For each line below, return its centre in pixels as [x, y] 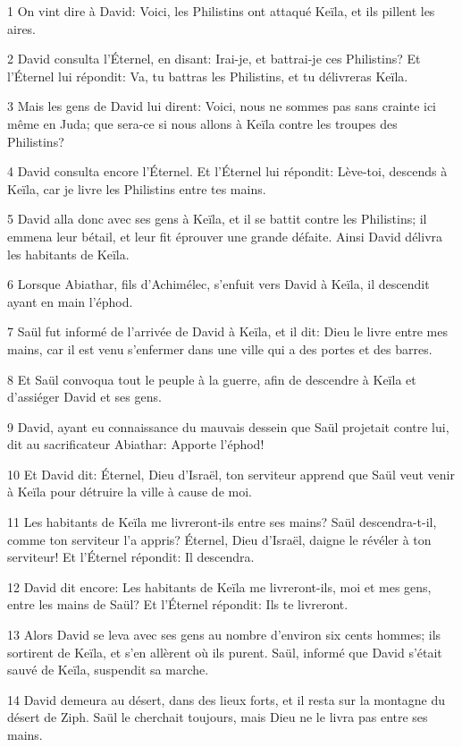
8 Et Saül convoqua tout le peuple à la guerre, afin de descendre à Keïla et [212, 379]
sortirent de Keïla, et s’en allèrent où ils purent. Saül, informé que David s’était [225, 652]
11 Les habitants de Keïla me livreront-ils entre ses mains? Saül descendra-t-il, [222, 522]
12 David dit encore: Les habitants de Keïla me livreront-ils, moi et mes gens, [219, 586]
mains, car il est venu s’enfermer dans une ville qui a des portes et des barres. [220, 348]
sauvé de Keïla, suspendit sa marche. [108, 670]
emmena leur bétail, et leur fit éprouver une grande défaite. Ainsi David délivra [225, 236]
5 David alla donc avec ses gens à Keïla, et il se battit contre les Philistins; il [217, 219]
